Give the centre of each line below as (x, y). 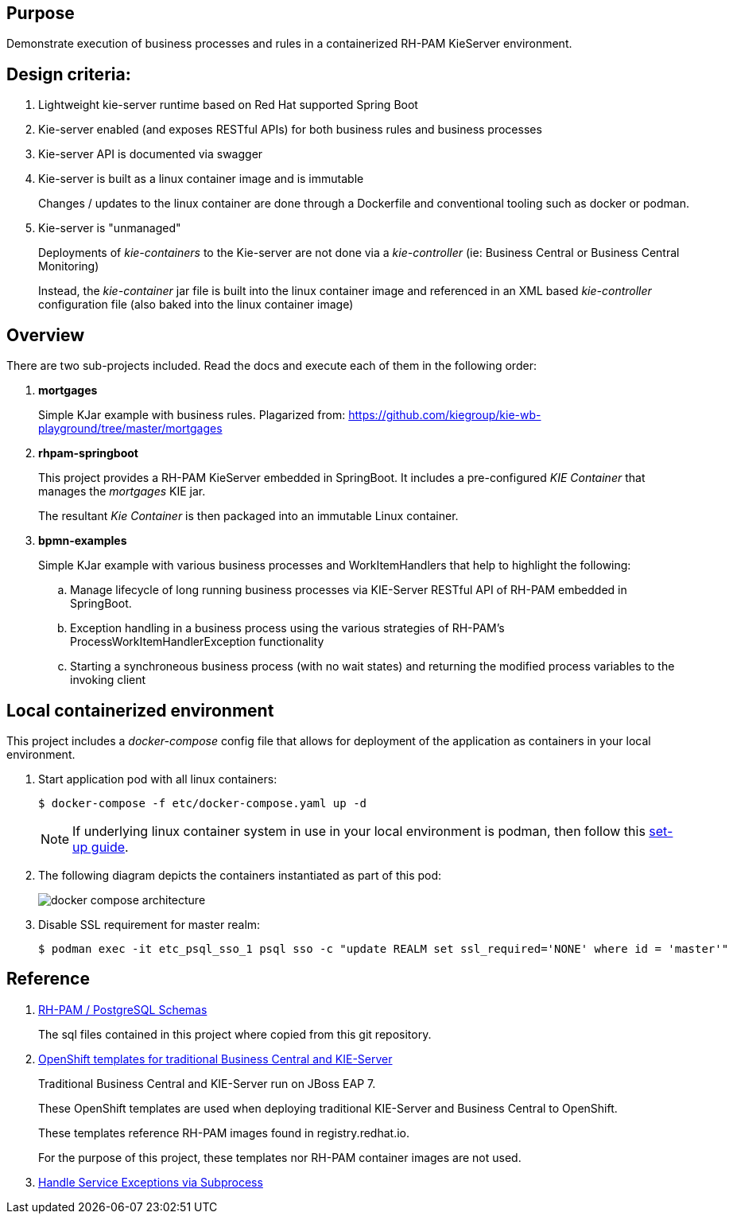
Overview (46, 335)
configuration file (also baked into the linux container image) (196, 305)
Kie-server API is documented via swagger (151, 154)
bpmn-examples (83, 541)
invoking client (108, 680)
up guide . (101, 847)
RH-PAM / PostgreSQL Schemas (123, 1009)
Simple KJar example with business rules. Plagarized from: (192, 415)
